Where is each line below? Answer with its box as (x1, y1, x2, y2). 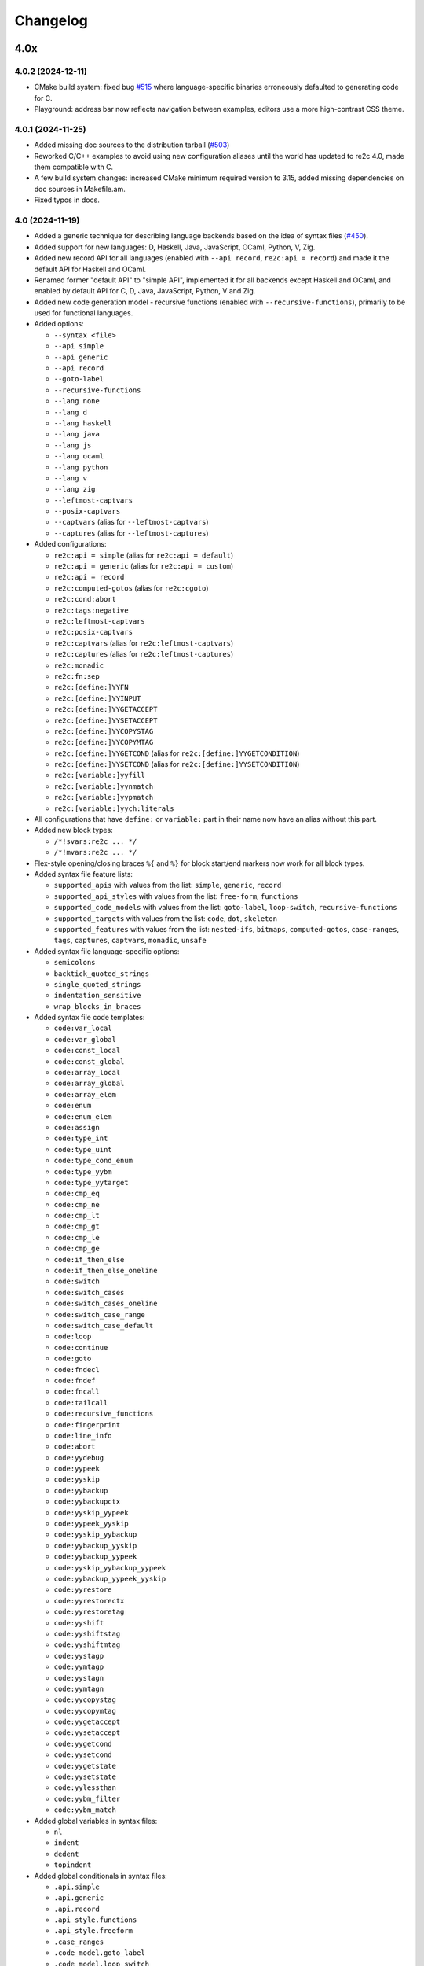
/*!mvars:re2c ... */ (53, 848, 137, 857)
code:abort (53, 1442, 96, 1451)
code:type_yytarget (53, 1178, 129, 1187)
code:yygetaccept (53, 1717, 121, 1726)
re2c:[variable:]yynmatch (53, 782, 154, 790)
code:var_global (53, 1035, 117, 1044)
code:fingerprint (53, 1420, 121, 1429)
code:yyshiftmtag (53, 1640, 121, 1649)
